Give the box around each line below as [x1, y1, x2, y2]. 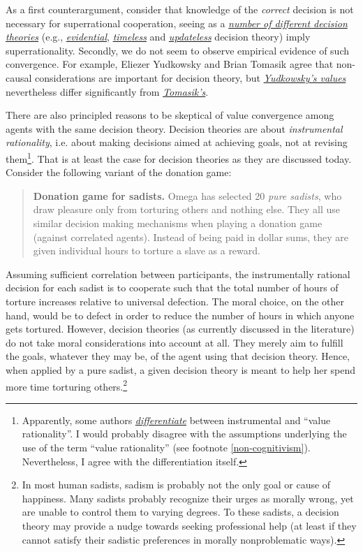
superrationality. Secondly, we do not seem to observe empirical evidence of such [6, 43, 349, 57]
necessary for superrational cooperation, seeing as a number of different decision [6, 15, 348, 30]
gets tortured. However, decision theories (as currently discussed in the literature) [6, 321, 355, 336]
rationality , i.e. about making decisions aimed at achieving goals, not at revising [6, 135, 348, 150]
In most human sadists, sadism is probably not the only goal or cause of [22, 477, 331, 492]
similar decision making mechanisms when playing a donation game [33, 215, 323, 230]
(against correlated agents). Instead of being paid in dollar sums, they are [33, 229, 349, 244]
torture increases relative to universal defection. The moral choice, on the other [6, 293, 345, 308]
